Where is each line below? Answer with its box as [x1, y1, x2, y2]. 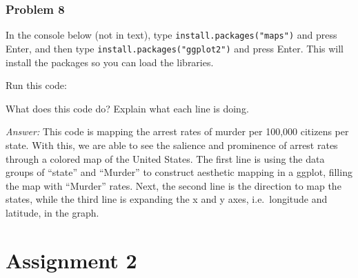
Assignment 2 [6, 246, 137, 274]
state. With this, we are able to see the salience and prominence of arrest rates [6, 137, 338, 152]
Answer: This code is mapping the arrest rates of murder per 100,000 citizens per [6, 124, 349, 139]
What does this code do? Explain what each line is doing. [6, 101, 249, 115]
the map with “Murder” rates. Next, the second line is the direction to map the [6, 178, 341, 192]
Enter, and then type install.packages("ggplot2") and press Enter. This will [6, 41, 344, 55]
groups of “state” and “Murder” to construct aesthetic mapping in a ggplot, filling [6, 165, 352, 179]
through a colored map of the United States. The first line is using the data [6, 151, 325, 166]
